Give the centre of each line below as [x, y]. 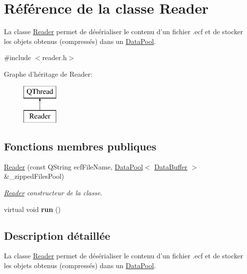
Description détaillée [57, 235]
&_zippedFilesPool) [34, 176]
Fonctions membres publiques [80, 146]
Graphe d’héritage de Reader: [48, 74]
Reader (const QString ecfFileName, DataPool [74, 166]
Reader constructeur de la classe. [53, 193]
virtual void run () [32, 209]
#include [18, 57]
